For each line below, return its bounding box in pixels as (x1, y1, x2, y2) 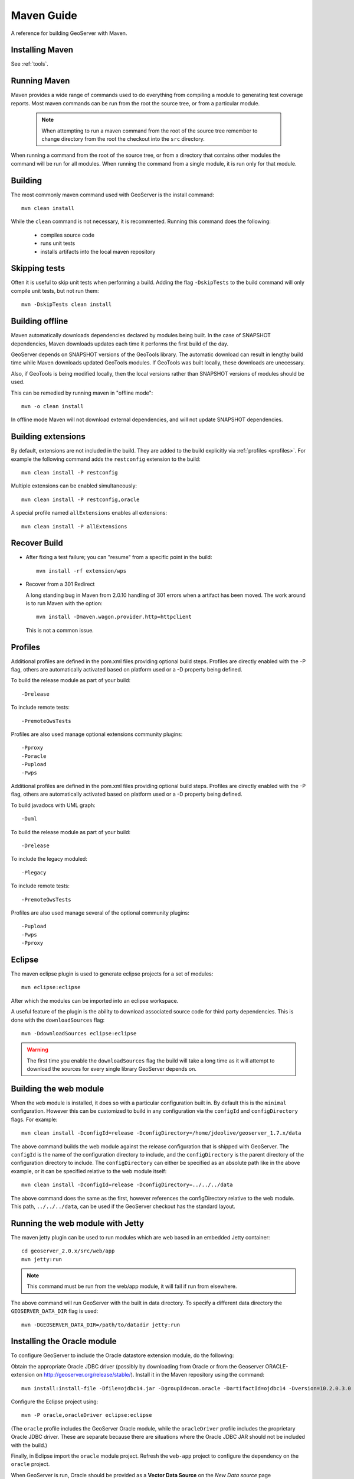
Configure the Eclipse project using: (11, 1398, 99, 1405)
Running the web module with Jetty (11, 1218, 145, 1228)
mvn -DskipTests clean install (21, 301, 112, 308)
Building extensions (11, 432, 86, 442)
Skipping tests (11, 263, 65, 273)
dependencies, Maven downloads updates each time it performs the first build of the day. (11, 340, 229, 347)
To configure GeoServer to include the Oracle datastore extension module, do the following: (11, 1352, 234, 1359)
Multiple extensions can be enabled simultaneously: (11, 482, 137, 489)
